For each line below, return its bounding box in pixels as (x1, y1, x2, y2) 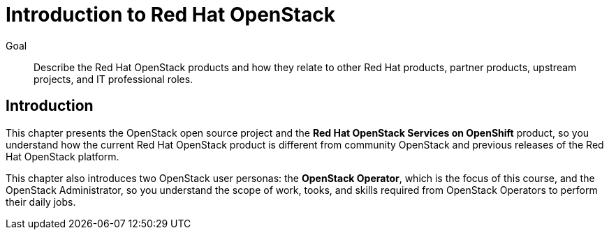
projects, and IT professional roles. (34, 73, 193, 85)
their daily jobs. (6, 195, 76, 208)
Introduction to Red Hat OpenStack (6, 3, 335, 26)
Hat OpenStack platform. (6, 150, 119, 162)
